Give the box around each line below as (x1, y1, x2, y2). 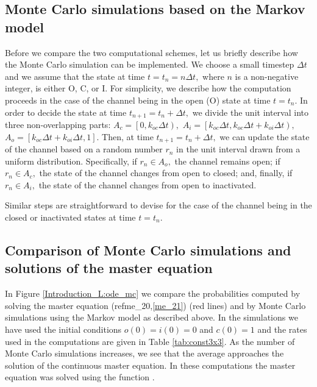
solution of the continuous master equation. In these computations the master (5, 358, 296, 371)
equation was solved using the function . (5, 371, 155, 383)
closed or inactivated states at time (5, 211, 136, 224)
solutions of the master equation (5, 258, 213, 277)
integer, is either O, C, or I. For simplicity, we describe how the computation (5, 82, 291, 94)
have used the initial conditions (5, 323, 122, 335)
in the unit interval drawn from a (176, 143, 301, 155)
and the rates (257, 323, 307, 335)
